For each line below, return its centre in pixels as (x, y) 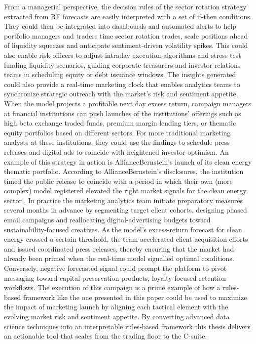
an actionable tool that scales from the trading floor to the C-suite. (106, 336)
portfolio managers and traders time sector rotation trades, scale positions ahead (126, 35)
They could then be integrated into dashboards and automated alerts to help (120, 26)
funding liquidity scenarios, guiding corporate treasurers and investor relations (122, 64)
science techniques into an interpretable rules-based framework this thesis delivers (127, 326)
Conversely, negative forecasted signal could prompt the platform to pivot (115, 268)
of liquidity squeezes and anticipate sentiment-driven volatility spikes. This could (126, 45)
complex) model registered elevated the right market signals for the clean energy (125, 191)
